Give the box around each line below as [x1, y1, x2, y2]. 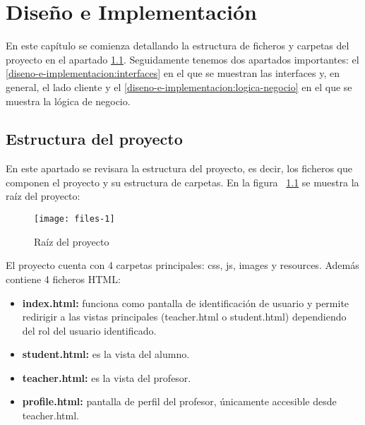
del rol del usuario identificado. [22, 323, 157, 337]
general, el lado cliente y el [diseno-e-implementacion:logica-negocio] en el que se [6, 79, 352, 94]
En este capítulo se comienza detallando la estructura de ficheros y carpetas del [6, 38, 349, 53]
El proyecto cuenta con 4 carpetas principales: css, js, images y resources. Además [6, 258, 359, 273]
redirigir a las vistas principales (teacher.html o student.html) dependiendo [22, 309, 347, 324]
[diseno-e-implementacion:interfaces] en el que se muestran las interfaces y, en [6, 66, 340, 80]
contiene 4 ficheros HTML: [6, 271, 121, 286]
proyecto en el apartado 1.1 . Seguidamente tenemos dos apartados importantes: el [6, 52, 359, 66]
